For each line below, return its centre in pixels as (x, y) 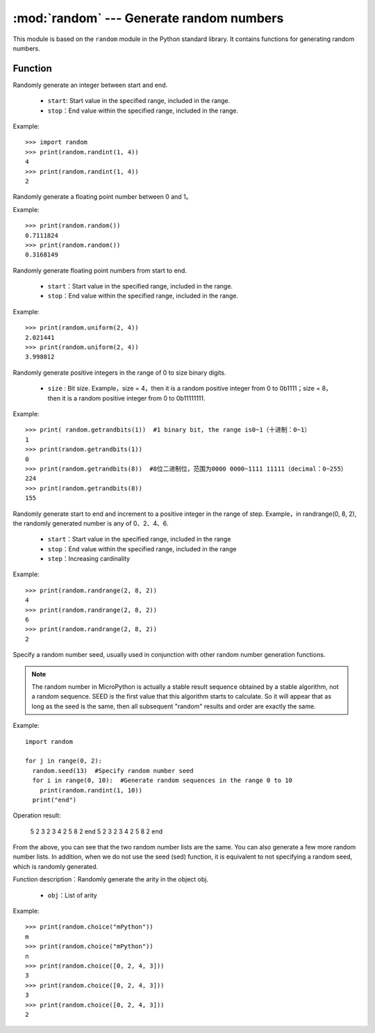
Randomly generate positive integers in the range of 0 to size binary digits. (119, 373)
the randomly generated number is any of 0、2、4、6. (91, 523)
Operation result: (37, 815)
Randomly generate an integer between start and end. (90, 85)
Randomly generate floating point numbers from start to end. (100, 270)
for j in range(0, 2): (64, 761)
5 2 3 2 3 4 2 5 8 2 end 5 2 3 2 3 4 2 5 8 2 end (97, 831)
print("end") (55, 800)
